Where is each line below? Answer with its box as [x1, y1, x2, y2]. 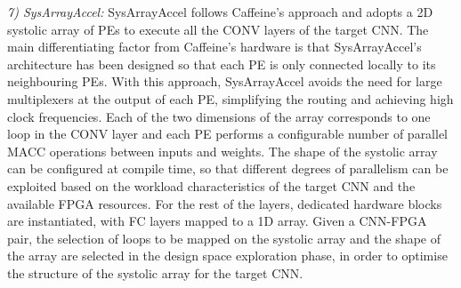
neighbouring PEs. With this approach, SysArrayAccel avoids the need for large [7, 72, 442, 91]
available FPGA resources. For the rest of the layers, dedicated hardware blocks [7, 194, 442, 212]
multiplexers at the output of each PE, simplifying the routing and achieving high [7, 89, 454, 108]
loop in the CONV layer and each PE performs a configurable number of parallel [7, 124, 449, 143]
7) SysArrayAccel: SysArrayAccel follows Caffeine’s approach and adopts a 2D [7, 3, 433, 20]
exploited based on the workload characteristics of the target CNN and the [7, 176, 416, 195]
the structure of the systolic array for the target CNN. [7, 263, 303, 282]
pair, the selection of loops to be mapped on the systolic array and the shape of [7, 228, 441, 247]
